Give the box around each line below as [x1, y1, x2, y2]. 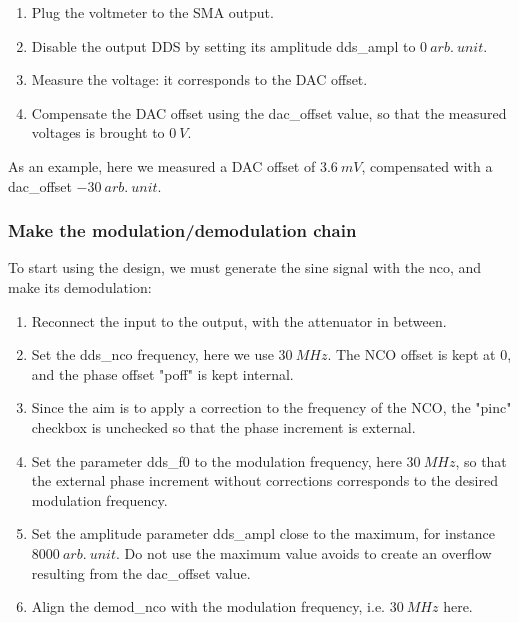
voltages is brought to [31, 122, 165, 143]
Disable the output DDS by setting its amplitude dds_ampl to [31, 35, 416, 56]
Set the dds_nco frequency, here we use [31, 344, 274, 365]
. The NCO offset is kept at [327, 344, 496, 365]
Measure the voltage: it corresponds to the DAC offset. [31, 69, 368, 90]
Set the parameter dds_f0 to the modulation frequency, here [31, 450, 402, 471]
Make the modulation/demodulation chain [8, 218, 357, 243]
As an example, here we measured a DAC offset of [8, 155, 316, 176]
